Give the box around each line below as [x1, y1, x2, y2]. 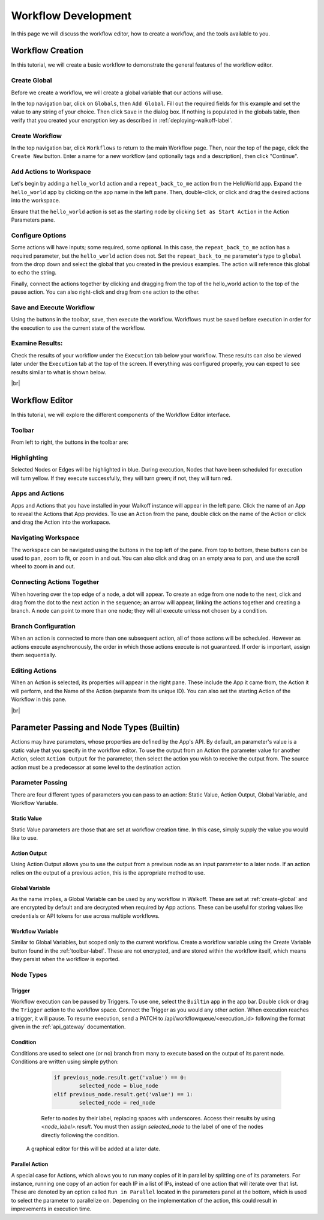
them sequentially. [11, 652, 57, 659]
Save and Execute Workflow [11, 303, 95, 312]
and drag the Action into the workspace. [11, 518, 111, 526]
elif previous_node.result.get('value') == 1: [53, 1091, 193, 1097]
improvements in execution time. [11, 1205, 92, 1213]
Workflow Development [11, 9, 132, 22]
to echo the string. [11, 269, 57, 276]
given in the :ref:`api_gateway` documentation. [11, 1023, 126, 1030]
